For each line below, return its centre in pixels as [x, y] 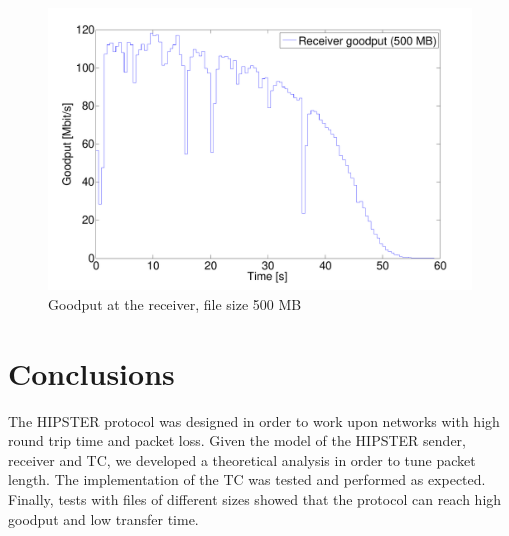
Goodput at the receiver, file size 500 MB [175, 303]
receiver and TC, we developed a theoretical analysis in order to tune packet [242, 459]
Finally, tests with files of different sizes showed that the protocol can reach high [255, 499]
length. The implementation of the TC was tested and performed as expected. [247, 479]
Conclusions [91, 372]
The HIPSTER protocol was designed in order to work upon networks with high [254, 420]
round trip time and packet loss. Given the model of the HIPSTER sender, [237, 440]
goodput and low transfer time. [103, 518]
